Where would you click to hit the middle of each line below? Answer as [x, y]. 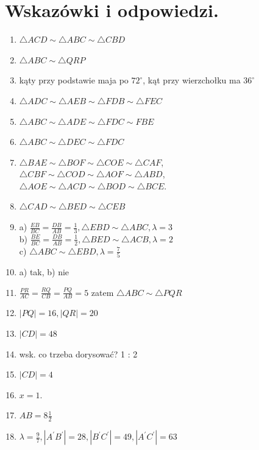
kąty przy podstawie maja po [74, 80]
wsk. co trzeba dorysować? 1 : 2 [78, 353]
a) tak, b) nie [44, 272]
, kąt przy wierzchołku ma [192, 80]
